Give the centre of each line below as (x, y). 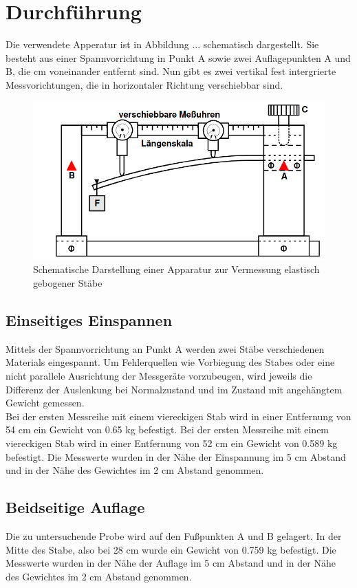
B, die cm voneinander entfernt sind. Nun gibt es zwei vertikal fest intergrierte (171, 71)
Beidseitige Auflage (75, 507)
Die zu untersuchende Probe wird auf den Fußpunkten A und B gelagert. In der (174, 535)
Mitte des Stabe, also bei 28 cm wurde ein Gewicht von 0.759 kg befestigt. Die (171, 549)
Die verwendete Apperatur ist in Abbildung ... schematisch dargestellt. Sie (162, 44)
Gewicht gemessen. (45, 403)
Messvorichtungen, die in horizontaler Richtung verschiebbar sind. (144, 84)
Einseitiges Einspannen (89, 319)
